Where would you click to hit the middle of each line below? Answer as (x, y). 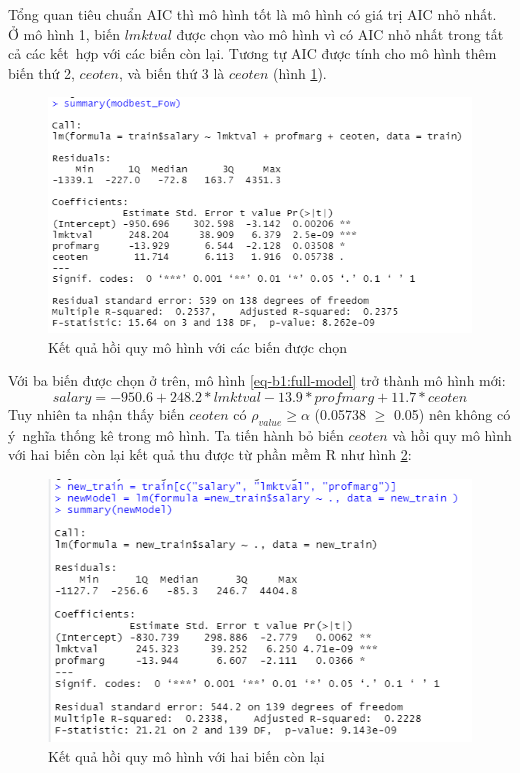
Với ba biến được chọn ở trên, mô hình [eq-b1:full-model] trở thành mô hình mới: (257, 380)
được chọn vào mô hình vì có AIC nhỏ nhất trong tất (340, 33)
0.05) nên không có (452, 413)
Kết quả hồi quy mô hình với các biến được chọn (198, 346)
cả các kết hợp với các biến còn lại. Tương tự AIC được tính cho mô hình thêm (252, 53)
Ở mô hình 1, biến (64, 33)
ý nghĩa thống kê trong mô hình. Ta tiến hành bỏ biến (176, 434)
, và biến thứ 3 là (171, 72)
